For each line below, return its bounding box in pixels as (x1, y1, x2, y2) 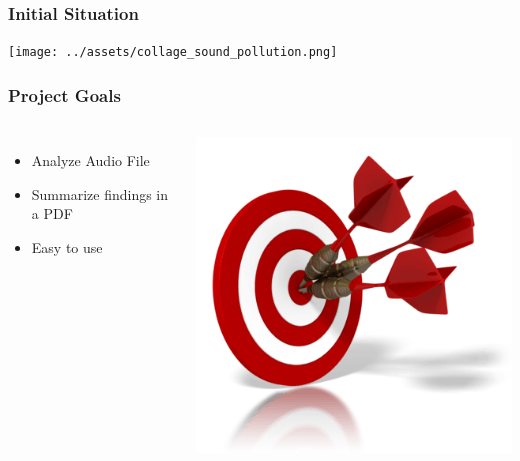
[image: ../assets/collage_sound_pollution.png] (8, 45, 338, 60)
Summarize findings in (31, 183, 169, 204)
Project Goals (8, 82, 121, 107)
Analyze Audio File (31, 150, 150, 171)
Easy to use (31, 236, 103, 257)
